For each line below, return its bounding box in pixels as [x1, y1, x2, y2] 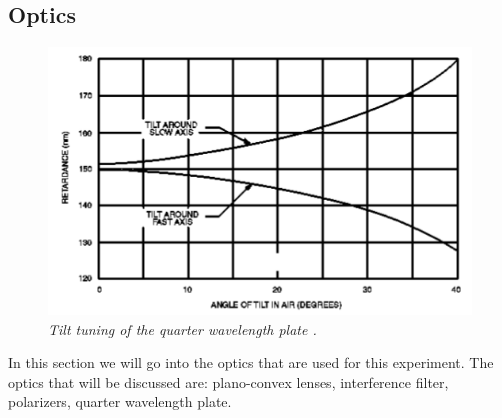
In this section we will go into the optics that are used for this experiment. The [8, 352, 494, 373]
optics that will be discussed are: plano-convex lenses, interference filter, [8, 371, 449, 392]
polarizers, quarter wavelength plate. [8, 391, 232, 412]
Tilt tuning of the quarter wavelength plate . [48, 318, 317, 339]
